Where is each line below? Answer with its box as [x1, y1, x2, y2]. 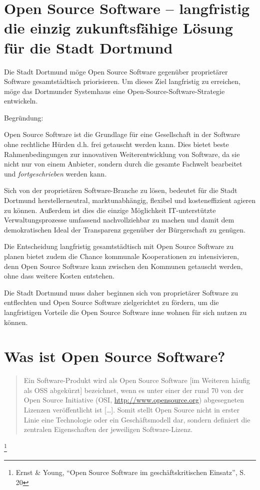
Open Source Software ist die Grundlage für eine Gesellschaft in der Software [4, 129, 240, 139]
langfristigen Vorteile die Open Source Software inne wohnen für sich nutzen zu [4, 306, 247, 317]
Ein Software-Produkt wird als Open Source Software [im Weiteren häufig [23, 375, 250, 385]
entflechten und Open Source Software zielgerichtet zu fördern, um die [4, 297, 219, 307]
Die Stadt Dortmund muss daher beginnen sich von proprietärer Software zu [4, 287, 238, 297]
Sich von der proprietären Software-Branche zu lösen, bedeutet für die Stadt [4, 185, 237, 195]
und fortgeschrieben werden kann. [4, 168, 107, 178]
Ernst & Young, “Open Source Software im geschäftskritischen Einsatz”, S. [15, 467, 245, 477]
